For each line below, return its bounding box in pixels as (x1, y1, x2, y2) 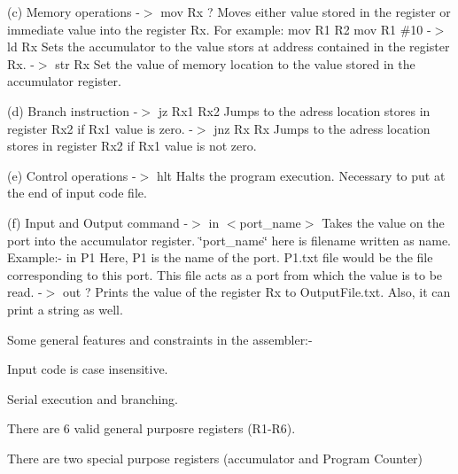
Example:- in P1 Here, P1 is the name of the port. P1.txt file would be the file (7, 248, 433, 267)
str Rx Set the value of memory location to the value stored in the (55, 54, 415, 73)
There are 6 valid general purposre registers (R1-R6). (7, 419, 296, 438)
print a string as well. (7, 299, 123, 318)
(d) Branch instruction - (7, 101, 138, 120)
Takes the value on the (322, 213, 445, 231)
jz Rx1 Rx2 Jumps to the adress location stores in (158, 101, 431, 120)
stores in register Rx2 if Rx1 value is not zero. (7, 136, 257, 155)
